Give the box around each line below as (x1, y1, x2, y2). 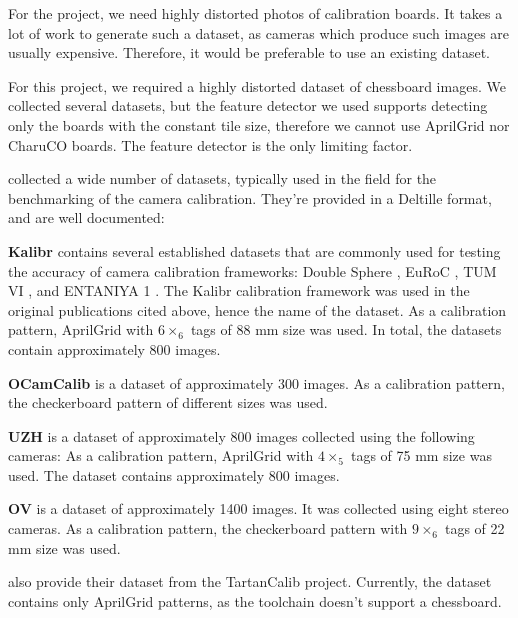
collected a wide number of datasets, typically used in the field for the (8, 168, 437, 189)
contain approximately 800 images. (8, 338, 221, 359)
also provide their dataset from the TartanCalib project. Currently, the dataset (8, 571, 492, 592)
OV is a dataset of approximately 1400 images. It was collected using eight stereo (8, 498, 509, 519)
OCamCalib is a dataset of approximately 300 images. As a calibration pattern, (8, 372, 505, 393)
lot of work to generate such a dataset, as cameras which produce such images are (8, 22, 510, 43)
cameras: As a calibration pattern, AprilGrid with (8, 445, 314, 466)
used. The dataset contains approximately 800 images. (8, 464, 340, 485)
